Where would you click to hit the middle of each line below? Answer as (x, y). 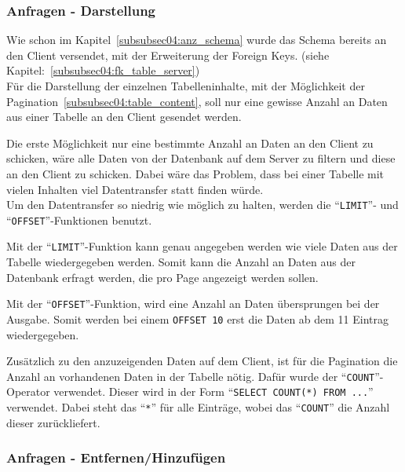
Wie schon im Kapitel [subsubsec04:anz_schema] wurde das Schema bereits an (197, 40)
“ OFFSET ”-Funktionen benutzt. (79, 220)
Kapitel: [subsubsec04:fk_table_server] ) (103, 70)
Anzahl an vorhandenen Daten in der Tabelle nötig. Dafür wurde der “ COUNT (191, 376)
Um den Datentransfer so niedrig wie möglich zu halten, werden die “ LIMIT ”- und (202, 205)
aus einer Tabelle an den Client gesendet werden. (124, 117)
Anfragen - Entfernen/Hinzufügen (116, 457)
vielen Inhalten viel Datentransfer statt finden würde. (135, 189)
